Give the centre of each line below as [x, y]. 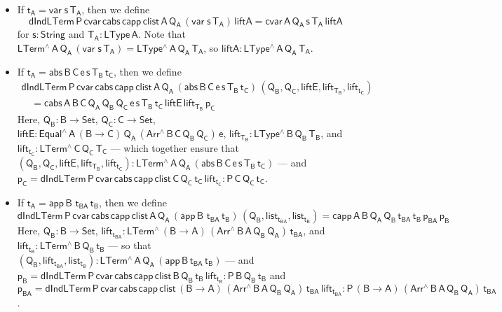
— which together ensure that [175, 147]
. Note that [162, 34]
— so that [130, 245]
